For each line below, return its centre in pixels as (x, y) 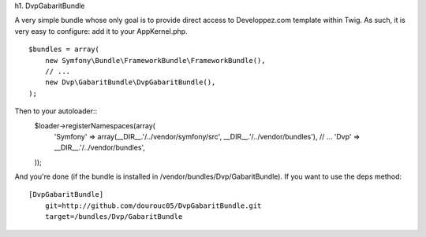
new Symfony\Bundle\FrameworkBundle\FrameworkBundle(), (155, 60)
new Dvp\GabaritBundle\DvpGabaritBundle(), (130, 82)
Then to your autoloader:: (56, 111)
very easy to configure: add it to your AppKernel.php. (101, 31)
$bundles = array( (64, 50)
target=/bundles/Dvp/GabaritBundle (114, 217)
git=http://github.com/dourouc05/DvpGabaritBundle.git (153, 206)
